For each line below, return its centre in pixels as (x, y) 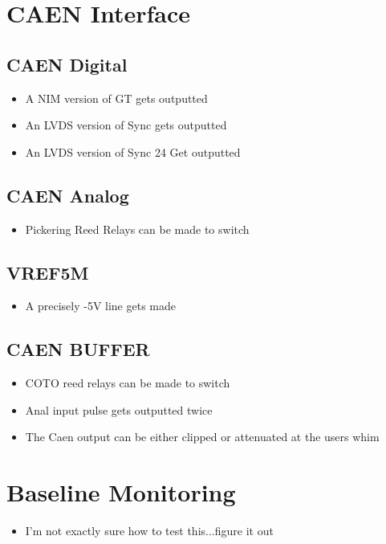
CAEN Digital (67, 64)
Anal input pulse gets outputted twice (119, 409)
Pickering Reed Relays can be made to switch (137, 229)
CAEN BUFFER (78, 349)
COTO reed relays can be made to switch (128, 383)
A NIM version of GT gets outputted (116, 98)
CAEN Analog (68, 195)
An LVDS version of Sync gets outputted (126, 125)
